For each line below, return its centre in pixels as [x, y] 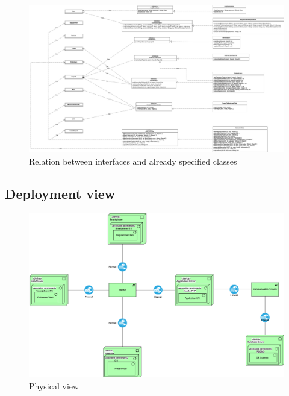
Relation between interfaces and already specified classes [133, 161]
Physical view [54, 385]
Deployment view [60, 193]
